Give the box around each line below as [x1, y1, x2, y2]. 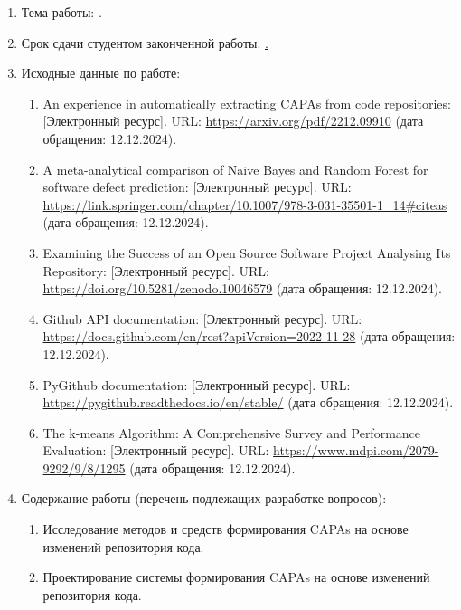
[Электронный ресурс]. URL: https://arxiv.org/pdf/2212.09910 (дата [42, 111, 424, 130]
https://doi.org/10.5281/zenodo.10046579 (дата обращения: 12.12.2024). [42, 279, 442, 298]
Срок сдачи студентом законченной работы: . [21, 33, 268, 52]
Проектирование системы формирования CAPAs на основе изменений [42, 567, 430, 586]
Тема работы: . [21, 3, 102, 21]
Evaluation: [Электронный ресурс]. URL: [42, 441, 269, 460]
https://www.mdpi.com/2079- [273, 441, 439, 460]
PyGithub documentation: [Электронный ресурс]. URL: [42, 375, 351, 394]
